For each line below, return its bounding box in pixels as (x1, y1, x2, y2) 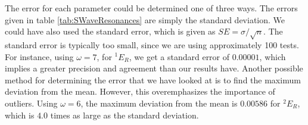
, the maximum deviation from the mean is (80, 96, 238, 109)
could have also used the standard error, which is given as (5, 25, 216, 37)
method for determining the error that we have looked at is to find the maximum (5, 73, 301, 86)
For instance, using (5, 50, 74, 62)
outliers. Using (5, 96, 58, 109)
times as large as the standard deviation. (50, 108, 199, 121)
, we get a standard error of (129, 50, 230, 62)
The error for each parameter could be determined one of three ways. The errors (5, 2, 298, 14)
